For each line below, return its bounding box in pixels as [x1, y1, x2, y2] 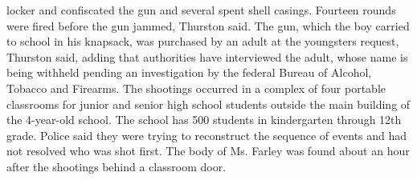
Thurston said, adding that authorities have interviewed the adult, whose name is [6, 48, 408, 65]
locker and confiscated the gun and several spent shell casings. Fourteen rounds [6, 2, 396, 18]
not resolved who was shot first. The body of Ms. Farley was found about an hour [6, 142, 410, 159]
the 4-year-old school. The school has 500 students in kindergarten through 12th [6, 111, 402, 128]
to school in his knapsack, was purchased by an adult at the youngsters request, [6, 33, 399, 50]
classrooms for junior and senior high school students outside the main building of [6, 95, 411, 112]
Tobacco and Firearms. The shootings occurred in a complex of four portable [6, 79, 386, 96]
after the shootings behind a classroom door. [6, 158, 227, 174]
